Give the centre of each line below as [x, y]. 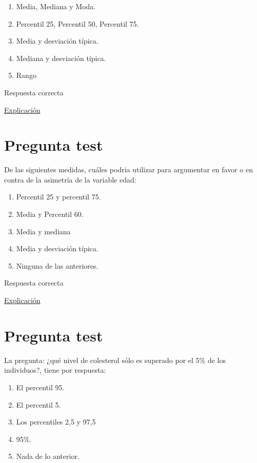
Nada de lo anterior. [48, 456]
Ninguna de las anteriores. [57, 265]
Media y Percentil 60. [50, 214]
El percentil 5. [38, 404]
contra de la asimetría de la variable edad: [70, 179]
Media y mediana [43, 231]
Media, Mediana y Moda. [56, 6]
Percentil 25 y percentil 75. [58, 197]
